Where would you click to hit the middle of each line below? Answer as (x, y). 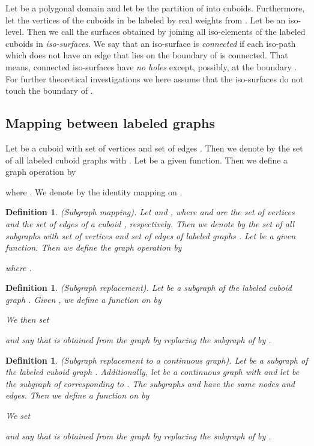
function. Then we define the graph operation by (94, 247)
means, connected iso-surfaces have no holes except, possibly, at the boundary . (151, 66)
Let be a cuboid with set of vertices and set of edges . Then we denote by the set (154, 148)
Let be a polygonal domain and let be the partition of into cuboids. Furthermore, (155, 8)
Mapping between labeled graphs (110, 123)
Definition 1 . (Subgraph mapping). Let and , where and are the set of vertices (150, 212)
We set (18, 416)
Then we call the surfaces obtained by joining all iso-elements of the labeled (166, 32)
